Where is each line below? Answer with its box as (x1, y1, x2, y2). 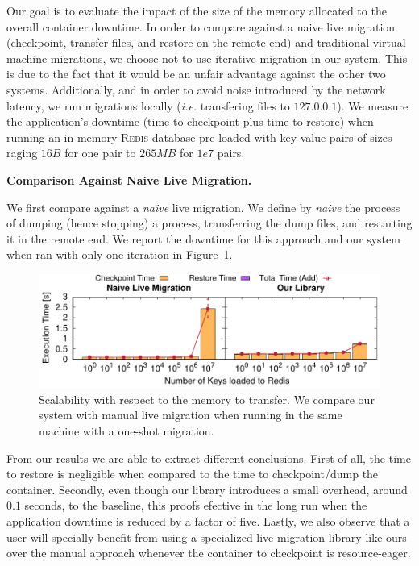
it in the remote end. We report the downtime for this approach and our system (6, 230, 400, 247)
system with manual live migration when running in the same (39, 406, 342, 423)
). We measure (337, 97, 409, 114)
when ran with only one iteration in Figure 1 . (6, 246, 233, 263)
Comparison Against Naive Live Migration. (6, 171, 252, 188)
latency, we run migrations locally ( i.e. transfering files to (6, 97, 290, 114)
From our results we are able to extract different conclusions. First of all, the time (6, 449, 411, 466)
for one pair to (64, 144, 136, 161)
